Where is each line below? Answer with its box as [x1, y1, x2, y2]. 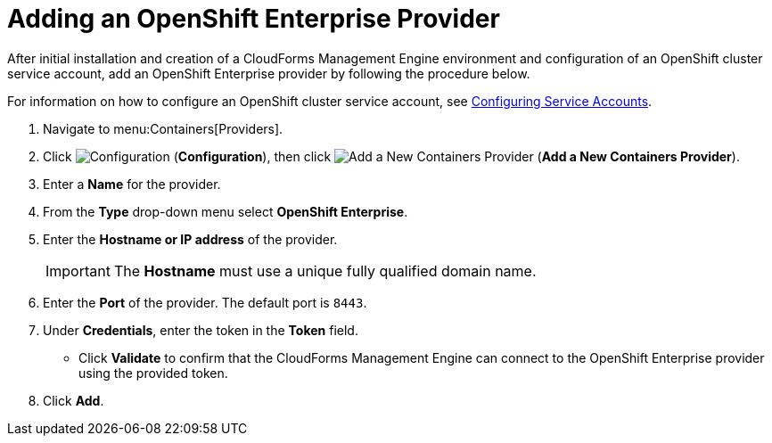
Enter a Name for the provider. [43, 176, 221, 192]
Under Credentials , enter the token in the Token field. [43, 322, 358, 338]
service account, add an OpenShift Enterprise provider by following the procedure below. [7, 65, 530, 81]
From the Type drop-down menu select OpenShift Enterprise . [43, 203, 408, 219]
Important [45, 261, 111, 280]
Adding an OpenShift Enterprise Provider [7, 4, 500, 34]
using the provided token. [78, 365, 228, 381]
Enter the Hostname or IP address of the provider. [43, 231, 338, 247]
